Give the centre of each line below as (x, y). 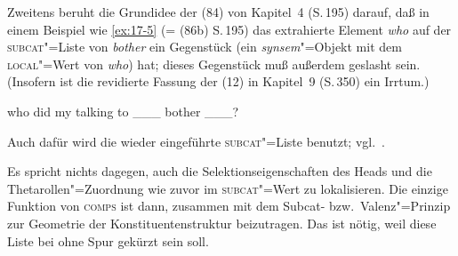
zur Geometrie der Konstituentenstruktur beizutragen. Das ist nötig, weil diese (222, 223)
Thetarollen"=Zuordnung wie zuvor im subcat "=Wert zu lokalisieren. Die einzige (228, 188)
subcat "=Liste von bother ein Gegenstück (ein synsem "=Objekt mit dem (205, 47)
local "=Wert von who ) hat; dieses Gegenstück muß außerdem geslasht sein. (214, 64)
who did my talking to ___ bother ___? (123, 111)
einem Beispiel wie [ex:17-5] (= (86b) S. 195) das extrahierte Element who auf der (229, 29)
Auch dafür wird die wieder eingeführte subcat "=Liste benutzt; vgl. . (196, 141)
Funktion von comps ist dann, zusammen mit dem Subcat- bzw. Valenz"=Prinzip (229, 206)
